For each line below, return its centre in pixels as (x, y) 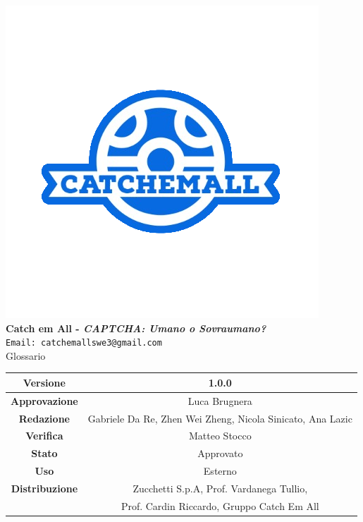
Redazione (44, 418)
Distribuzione (44, 488)
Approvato (220, 453)
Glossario (26, 355)
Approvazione (44, 400)
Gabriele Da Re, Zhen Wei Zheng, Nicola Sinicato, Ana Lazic (220, 418)
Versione (44, 382)
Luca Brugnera (220, 400)
